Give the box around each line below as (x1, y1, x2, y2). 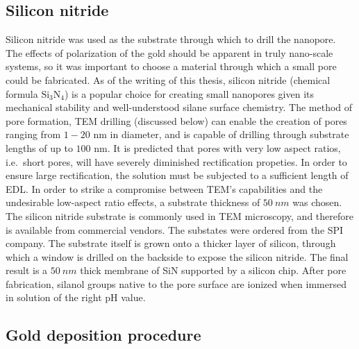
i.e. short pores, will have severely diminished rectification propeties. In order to (6, 154, 347, 169)
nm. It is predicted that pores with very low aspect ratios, (94, 140, 341, 155)
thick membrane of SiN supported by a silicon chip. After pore (80, 263, 347, 278)
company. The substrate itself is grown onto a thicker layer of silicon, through (6, 236, 336, 250)
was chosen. (292, 195, 342, 210)
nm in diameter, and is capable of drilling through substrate (93, 127, 349, 142)
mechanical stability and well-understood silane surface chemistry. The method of (6, 100, 353, 114)
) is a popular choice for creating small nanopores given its (64, 86, 314, 101)
